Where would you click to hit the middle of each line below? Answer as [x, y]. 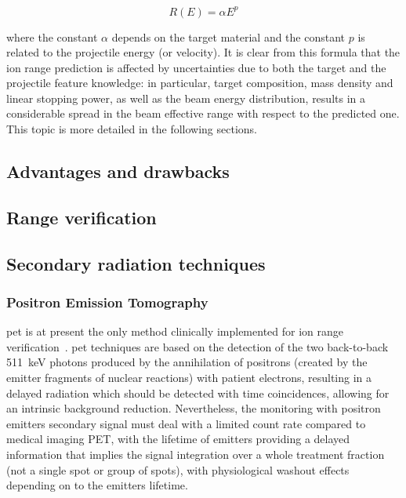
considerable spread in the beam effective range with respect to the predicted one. [203, 113]
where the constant [52, 36]
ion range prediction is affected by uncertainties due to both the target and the [196, 67]
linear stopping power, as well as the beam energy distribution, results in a [186, 98]
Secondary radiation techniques [136, 263]
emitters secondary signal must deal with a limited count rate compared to [186, 423]
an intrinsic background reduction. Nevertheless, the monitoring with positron [194, 408]
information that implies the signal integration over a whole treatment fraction [196, 454]
